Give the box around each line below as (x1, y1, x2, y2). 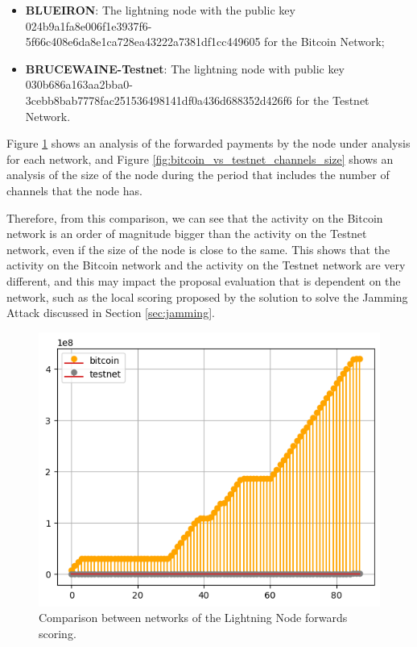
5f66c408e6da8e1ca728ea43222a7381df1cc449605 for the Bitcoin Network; (25, 33, 385, 50)
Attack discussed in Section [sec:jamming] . (6, 304, 215, 321)
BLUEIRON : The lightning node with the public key (25, 2, 295, 18)
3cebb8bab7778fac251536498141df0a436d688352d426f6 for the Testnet (25, 91, 370, 108)
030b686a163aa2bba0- (25, 76, 133, 93)
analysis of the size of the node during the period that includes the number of (6, 166, 390, 183)
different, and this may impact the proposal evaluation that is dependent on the (6, 272, 401, 289)
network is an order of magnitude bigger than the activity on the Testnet (6, 225, 367, 242)
